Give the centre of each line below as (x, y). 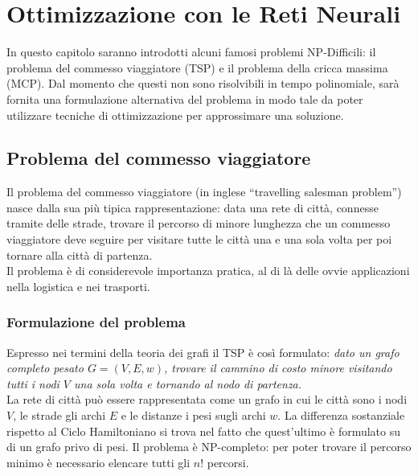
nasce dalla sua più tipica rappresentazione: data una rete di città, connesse (193, 207)
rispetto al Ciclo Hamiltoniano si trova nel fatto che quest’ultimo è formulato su (204, 431)
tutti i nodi (33, 383)
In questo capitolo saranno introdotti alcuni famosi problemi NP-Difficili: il (191, 52)
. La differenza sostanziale (341, 415)
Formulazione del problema (96, 322)
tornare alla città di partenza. (80, 254)
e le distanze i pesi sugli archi (193, 415)
